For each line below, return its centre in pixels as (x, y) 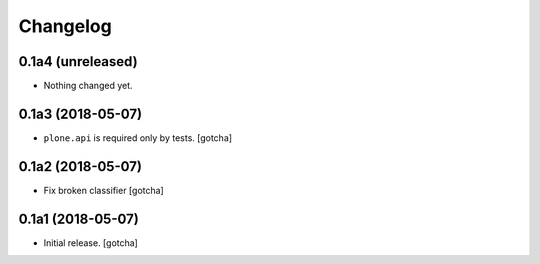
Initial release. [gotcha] (91, 242)
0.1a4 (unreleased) (78, 61)
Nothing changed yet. (88, 86)
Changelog (65, 26)
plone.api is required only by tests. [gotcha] (138, 137)
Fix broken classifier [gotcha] (103, 190)
